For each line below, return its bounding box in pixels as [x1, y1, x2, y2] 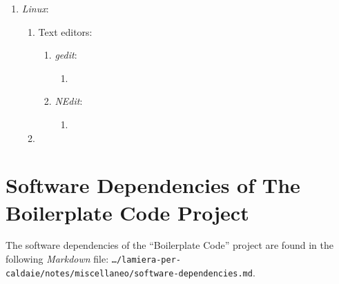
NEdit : [55, 94, 83, 108]
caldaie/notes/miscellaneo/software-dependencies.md [6, 268, 253, 278]
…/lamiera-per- [111, 255, 182, 265]
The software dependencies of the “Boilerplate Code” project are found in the [6, 238, 333, 252]
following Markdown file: [6, 252, 109, 266]
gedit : [55, 48, 77, 62]
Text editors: [38, 24, 93, 39]
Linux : [21, 1, 49, 15]
